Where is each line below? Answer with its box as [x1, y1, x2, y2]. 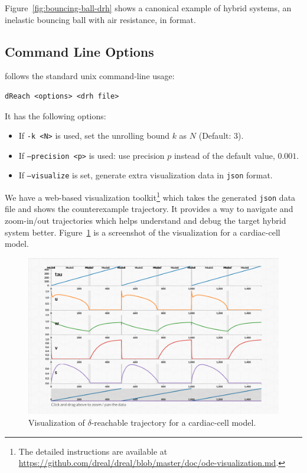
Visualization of [28, 416, 85, 428]
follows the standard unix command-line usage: [5, 70, 175, 82]
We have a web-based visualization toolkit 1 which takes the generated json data [5, 190, 296, 203]
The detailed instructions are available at [18, 445, 168, 457]
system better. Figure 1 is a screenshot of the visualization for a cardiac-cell [5, 226, 280, 238]
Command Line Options [5, 42, 154, 60]
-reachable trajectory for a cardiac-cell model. [91, 416, 256, 428]
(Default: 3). [198, 129, 244, 142]
